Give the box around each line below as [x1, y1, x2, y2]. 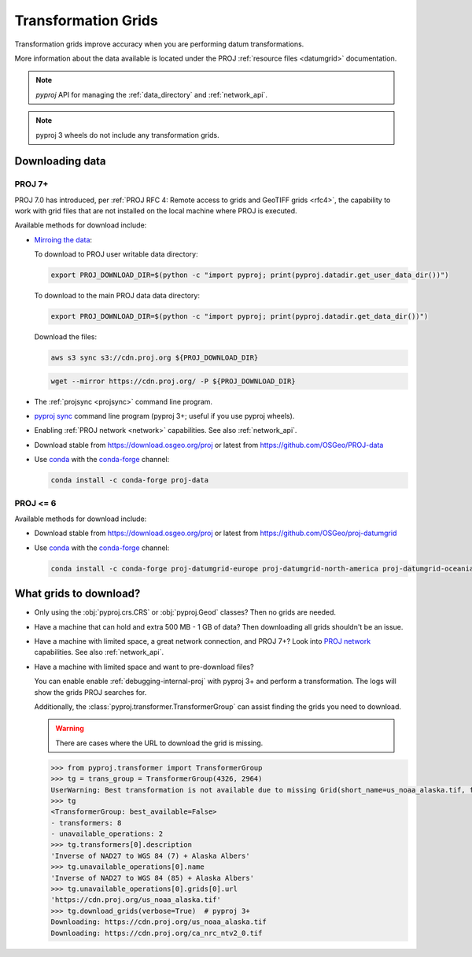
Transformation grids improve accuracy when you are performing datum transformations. [14, 39, 304, 49]
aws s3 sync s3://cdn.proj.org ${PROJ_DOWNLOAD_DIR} [50, 353, 259, 362]
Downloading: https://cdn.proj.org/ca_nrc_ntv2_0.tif [50, 929, 263, 937]
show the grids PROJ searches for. [34, 687, 147, 697]
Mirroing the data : [34, 235, 93, 244]
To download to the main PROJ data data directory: [34, 291, 201, 301]
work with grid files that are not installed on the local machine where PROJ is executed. [14, 206, 298, 216]
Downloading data [14, 154, 106, 168]
